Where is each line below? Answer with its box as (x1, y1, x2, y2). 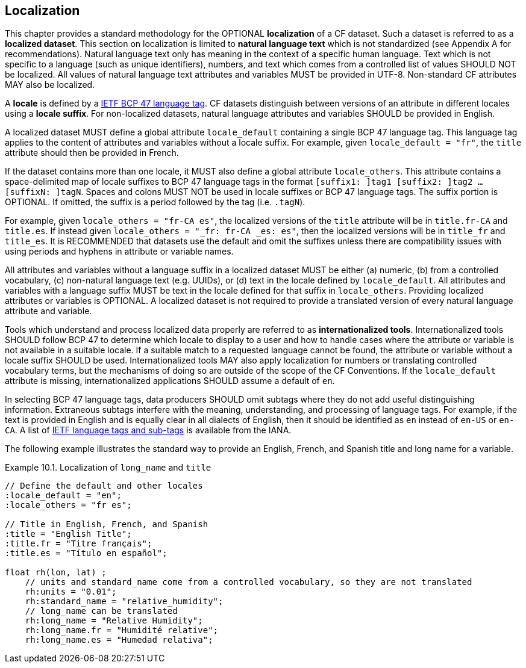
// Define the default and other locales (5, 481, 203, 491)
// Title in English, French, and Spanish (5, 519, 208, 530)
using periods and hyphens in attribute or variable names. (5, 246, 234, 257)
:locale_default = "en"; (5, 490, 122, 501)
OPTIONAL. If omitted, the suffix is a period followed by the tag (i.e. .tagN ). (5, 197, 305, 208)
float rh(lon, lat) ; (5, 567, 107, 578)
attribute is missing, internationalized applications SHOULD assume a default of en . (5, 376, 335, 386)
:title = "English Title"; (5, 529, 132, 539)
